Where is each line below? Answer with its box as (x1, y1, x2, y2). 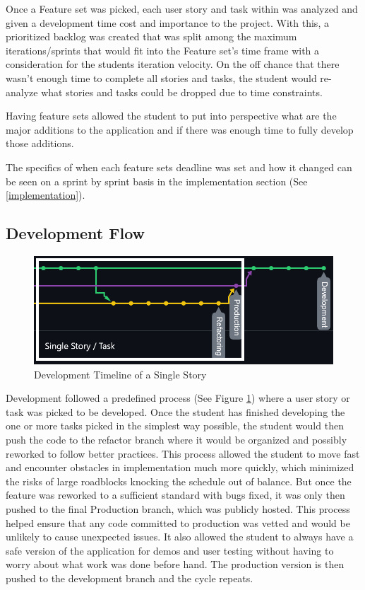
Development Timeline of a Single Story (34, 366, 207, 381)
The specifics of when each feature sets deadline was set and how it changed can (6, 159, 352, 174)
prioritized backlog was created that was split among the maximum (6, 29, 297, 44)
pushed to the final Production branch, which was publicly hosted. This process (6, 501, 350, 516)
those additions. (6, 136, 74, 151)
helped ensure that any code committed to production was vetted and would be (6, 515, 350, 530)
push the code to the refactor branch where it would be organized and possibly (6, 432, 347, 446)
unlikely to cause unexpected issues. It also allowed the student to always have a (6, 529, 354, 544)
